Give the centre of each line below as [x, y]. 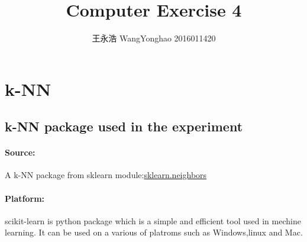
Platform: [25, 198]
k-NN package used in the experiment [124, 126]
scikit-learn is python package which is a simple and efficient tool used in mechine [153, 220]
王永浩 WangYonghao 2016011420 [154, 38]
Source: [20, 152]
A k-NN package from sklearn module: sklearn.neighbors [106, 175]
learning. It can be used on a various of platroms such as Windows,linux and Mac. [154, 232]
